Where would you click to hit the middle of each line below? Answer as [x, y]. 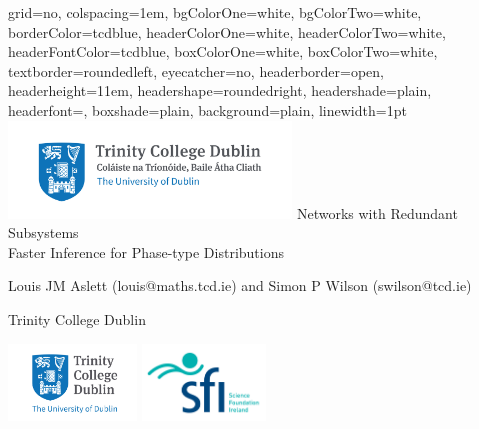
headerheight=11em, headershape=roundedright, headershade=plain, [220, 90]
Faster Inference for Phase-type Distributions [146, 251]
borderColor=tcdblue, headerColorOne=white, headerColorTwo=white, [227, 31]
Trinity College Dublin [77, 318]
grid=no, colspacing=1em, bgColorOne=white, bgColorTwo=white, [215, 12]
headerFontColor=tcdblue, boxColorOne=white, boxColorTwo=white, [223, 51]
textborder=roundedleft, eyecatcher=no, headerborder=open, [196, 70]
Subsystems [43, 232]
